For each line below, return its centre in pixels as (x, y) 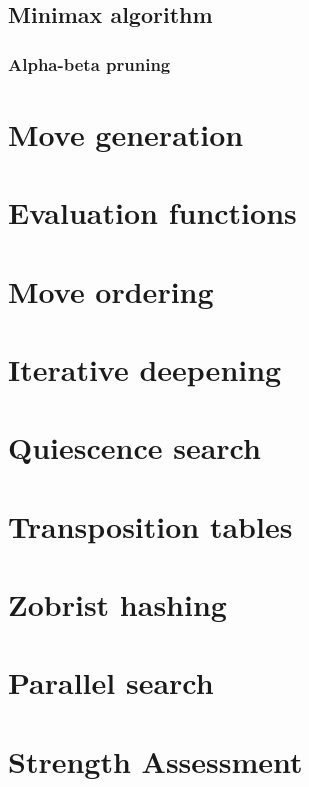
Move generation (126, 133)
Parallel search (111, 682)
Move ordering (111, 290)
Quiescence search (134, 447)
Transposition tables (150, 525)
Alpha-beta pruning (89, 63)
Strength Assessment (155, 760)
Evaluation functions (152, 212)
